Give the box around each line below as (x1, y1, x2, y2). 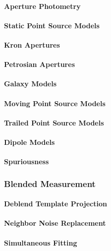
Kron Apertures (4, 39, 60, 50)
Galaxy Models (4, 78, 57, 89)
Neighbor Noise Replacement (4, 218, 106, 228)
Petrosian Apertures (4, 59, 75, 69)
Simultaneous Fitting (4, 237, 77, 248)
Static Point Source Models (4, 20, 100, 30)
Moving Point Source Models (4, 98, 106, 108)
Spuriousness (4, 156, 49, 167)
